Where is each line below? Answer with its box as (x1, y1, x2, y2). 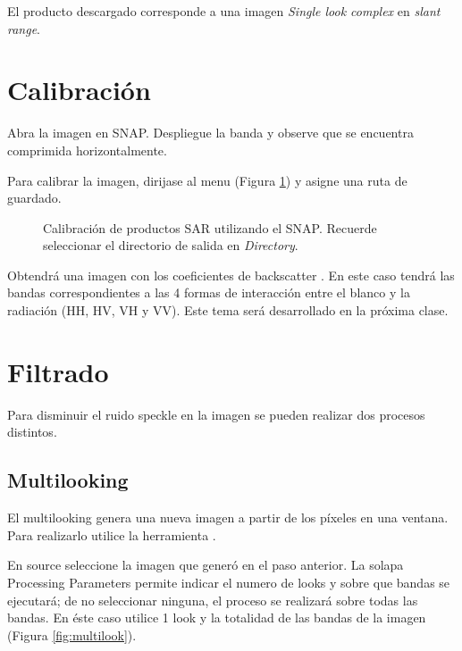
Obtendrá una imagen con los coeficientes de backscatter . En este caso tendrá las (7, 265, 455, 284)
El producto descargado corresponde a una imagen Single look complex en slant (7, 2, 441, 20)
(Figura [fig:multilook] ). (7, 625, 137, 644)
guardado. (7, 188, 62, 207)
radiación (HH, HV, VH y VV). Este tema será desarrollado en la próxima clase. (7, 301, 449, 320)
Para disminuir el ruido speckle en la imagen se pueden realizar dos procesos (7, 405, 425, 423)
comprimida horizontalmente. (7, 140, 167, 159)
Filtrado (7, 353, 109, 389)
